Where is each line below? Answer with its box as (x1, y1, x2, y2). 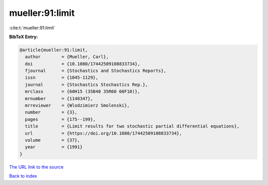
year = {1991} (25, 144, 83, 150)
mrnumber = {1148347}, (25, 96, 93, 101)
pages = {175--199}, (25, 117, 96, 122)
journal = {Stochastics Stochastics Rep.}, (25, 82, 148, 87)
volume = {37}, (25, 137, 80, 143)
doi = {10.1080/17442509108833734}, (25, 61, 140, 66)
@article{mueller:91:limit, (19, 47, 88, 53)
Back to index (9, 173, 37, 179)
